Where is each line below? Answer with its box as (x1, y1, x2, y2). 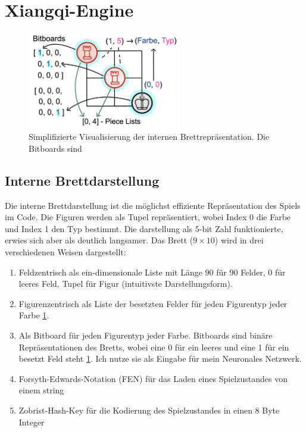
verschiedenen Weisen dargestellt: (5, 245, 126, 258)
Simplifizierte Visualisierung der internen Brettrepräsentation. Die (29, 130, 270, 143)
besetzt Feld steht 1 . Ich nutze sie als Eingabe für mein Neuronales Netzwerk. (18, 352, 302, 365)
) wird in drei (214, 234, 264, 246)
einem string (18, 384, 64, 396)
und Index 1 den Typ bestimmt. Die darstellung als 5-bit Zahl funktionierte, (5, 222, 283, 234)
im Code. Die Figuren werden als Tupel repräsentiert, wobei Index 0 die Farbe (5, 211, 291, 223)
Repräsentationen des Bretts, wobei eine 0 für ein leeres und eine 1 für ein (18, 340, 289, 353)
